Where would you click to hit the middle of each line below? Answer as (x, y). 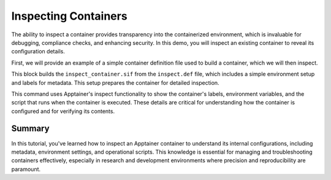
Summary (30, 129)
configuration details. (38, 52)
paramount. (26, 169)
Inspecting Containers (70, 16)
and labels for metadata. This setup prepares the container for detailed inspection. (116, 82)
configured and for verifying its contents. (63, 111)
